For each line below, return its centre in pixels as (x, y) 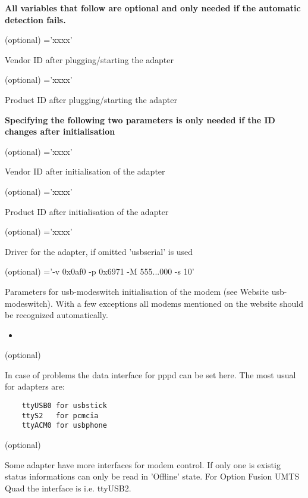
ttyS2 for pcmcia (60, 415)
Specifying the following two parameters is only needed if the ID (140, 119)
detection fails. (35, 19)
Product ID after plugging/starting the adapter (91, 99)
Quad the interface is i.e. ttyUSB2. (68, 488)
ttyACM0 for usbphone (64, 426)
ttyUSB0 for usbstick (64, 406)
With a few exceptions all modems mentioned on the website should (180, 303)
